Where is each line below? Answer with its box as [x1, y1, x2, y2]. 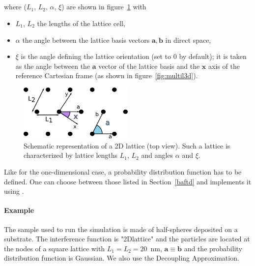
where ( [4, 1, 27, 12]
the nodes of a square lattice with [4, 243, 105, 253]
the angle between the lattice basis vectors [22, 34, 150, 45]
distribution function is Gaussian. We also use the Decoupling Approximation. [4, 253, 239, 263]
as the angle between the [15, 60, 90, 71]
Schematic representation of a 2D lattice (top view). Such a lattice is [24, 140, 230, 150]
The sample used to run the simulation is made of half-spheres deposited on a [4, 224, 238, 234]
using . [4, 186, 24, 196]
